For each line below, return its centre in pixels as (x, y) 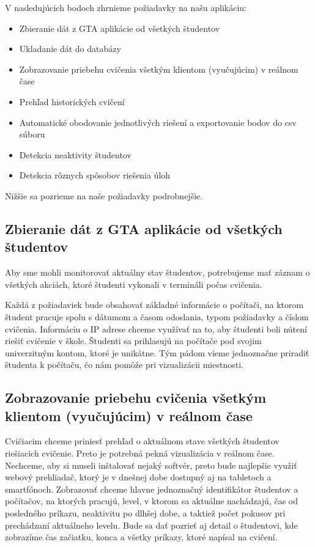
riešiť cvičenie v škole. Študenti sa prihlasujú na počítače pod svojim (133, 341)
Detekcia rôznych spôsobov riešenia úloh (95, 175)
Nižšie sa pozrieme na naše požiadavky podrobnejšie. (104, 195)
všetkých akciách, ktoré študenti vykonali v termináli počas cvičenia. (134, 284)
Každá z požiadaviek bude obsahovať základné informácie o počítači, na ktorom (154, 305)
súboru (32, 134)
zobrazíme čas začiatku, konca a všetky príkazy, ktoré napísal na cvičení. (141, 537)
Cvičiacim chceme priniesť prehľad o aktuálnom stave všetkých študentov (142, 441)
